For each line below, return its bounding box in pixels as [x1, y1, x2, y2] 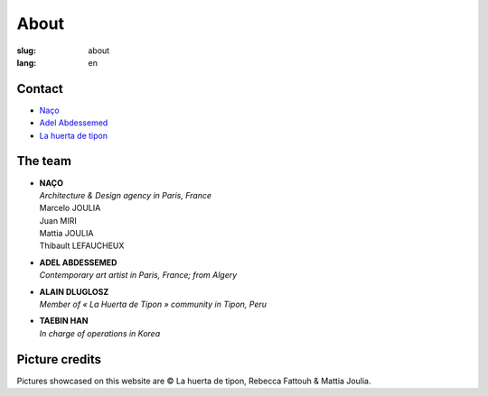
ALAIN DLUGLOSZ [39, 286, 109, 297]
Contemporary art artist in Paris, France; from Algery [39, 270, 238, 281]
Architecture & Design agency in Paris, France [39, 189, 212, 200]
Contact [16, 81, 63, 97]
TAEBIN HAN [39, 316, 89, 327]
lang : [16, 57, 37, 68]
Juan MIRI [39, 215, 77, 226]
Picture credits [16, 352, 102, 367]
